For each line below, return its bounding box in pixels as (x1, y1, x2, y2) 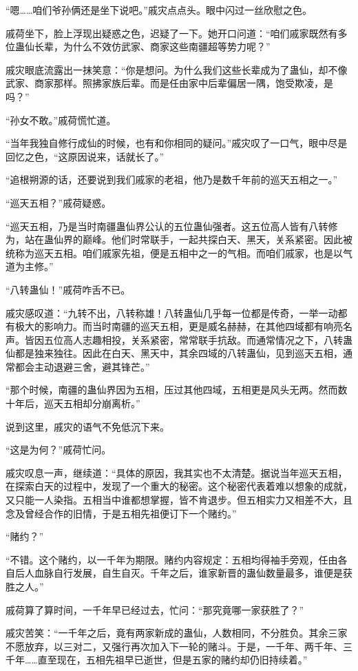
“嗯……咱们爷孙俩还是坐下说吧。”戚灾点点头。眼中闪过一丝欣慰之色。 (6, 3, 312, 17)
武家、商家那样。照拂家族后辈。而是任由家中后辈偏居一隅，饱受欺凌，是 (6, 76, 333, 90)
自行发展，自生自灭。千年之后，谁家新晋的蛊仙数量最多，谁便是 (53, 566, 343, 580)
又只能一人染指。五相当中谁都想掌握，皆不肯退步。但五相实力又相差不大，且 (6, 493, 352, 507)
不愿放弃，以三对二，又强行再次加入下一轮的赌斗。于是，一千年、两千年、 (6, 639, 343, 653)
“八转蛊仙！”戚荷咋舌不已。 (6, 282, 131, 296)
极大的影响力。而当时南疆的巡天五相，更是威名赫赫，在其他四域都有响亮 (14, 319, 343, 333)
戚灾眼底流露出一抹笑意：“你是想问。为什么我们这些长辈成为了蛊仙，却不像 (6, 62, 348, 76)
